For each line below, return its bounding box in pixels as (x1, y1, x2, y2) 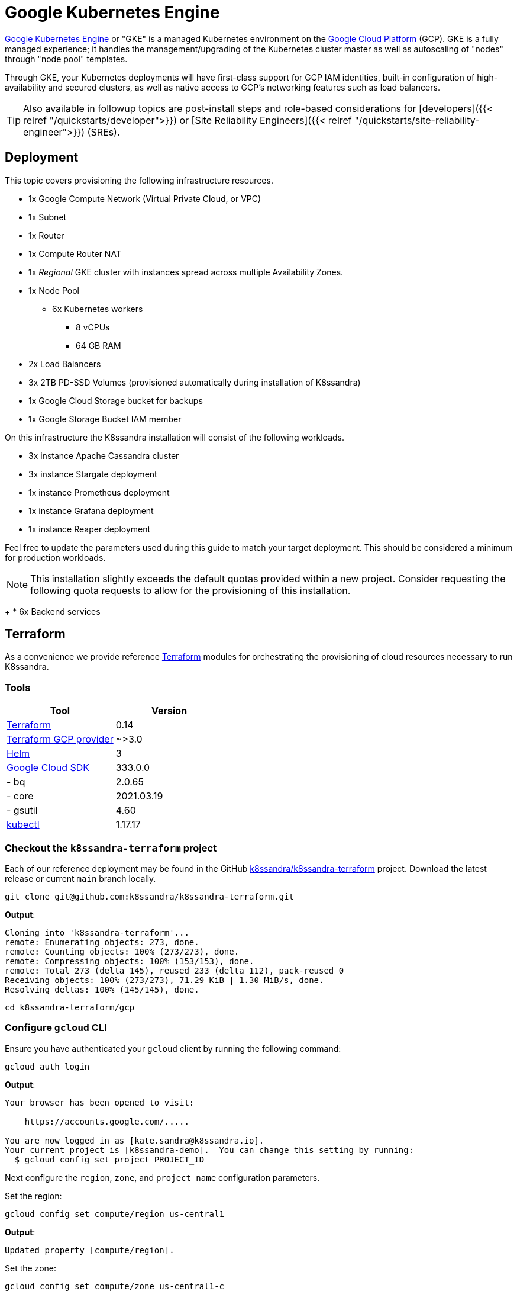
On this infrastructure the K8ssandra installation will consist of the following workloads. (5, 432, 345, 442)
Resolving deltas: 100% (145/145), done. (5, 984, 199, 994)
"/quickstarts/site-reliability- (354, 114, 480, 126)
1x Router (28, 230, 64, 240)
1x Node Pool (28, 285, 79, 296)
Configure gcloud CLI (5, 1022, 107, 1034)
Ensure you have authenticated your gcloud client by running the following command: (5, 1043, 341, 1054)
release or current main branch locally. (5, 873, 156, 884)
